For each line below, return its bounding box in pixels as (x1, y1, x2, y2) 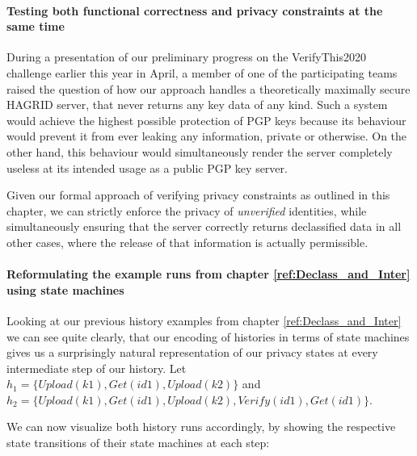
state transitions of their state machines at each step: (6, 434, 270, 451)
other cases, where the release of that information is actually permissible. (6, 233, 369, 250)
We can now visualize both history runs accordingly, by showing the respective (6, 418, 396, 435)
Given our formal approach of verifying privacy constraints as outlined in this (6, 186, 390, 203)
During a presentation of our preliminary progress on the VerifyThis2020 (6, 48, 366, 65)
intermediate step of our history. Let (6, 359, 187, 376)
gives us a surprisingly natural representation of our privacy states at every (6, 344, 378, 361)
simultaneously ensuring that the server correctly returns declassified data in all (6, 218, 402, 235)
